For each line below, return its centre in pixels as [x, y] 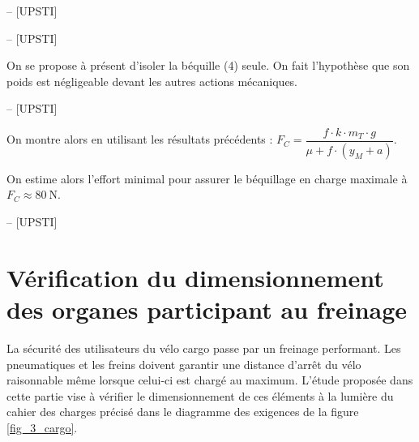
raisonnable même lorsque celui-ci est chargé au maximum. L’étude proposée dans [210, 380]
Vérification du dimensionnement [195, 277]
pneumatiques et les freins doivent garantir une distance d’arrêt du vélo [184, 364]
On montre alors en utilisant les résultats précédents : [140, 139]
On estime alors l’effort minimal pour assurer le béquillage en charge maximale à [207, 178]
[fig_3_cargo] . [42, 427]
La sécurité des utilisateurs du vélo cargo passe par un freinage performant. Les [204, 348]
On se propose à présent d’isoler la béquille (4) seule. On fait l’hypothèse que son [208, 65]
